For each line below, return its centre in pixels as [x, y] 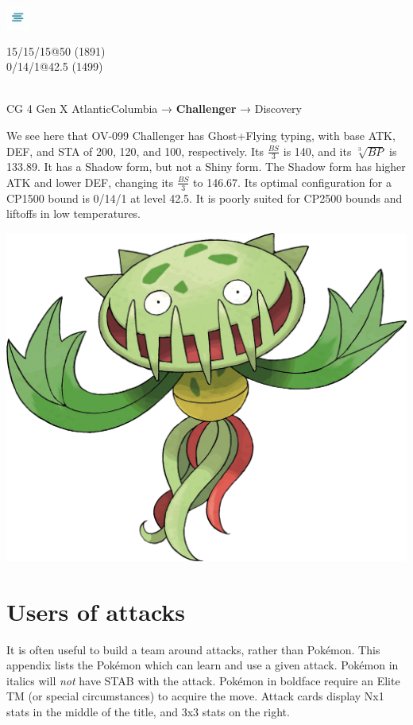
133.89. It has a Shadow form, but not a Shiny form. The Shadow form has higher [206, 167]
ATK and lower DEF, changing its [90, 182]
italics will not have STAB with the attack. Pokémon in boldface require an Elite [203, 680]
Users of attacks [96, 611]
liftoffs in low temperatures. [74, 213]
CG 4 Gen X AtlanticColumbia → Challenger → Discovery [154, 109]
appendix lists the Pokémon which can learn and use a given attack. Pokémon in [203, 665]
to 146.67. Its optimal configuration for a [292, 182]
